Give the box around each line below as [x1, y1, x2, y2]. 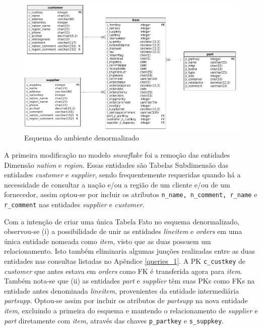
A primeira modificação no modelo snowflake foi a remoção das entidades [4, 149, 230, 160]
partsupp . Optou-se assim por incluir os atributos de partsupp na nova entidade [4, 295, 248, 306]
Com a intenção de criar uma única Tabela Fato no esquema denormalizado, [4, 216, 240, 226]
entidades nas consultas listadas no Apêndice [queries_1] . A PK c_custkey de [4, 256, 246, 266]
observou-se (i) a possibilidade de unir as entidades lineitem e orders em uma [4, 226, 242, 237]
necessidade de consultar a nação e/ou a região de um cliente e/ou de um [4, 179, 230, 190]
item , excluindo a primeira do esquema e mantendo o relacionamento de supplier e [4, 305, 258, 316]
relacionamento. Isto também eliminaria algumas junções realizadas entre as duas [4, 246, 255, 256]
